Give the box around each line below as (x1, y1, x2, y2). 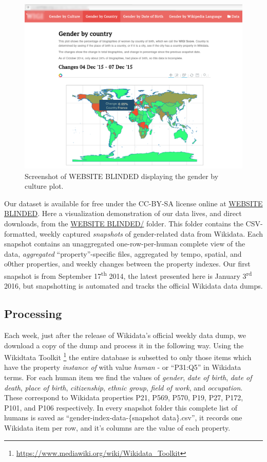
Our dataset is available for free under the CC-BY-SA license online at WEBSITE (4, 198, 263, 208)
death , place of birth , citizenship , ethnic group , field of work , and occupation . (4, 382, 243, 393)
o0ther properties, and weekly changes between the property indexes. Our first (4, 258, 251, 269)
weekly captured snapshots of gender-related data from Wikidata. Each (39, 228, 263, 239)
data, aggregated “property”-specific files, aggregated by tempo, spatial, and (4, 248, 242, 259)
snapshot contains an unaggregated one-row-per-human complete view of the (4, 238, 245, 249)
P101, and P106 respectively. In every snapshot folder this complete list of (4, 402, 237, 413)
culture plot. (25, 181, 64, 191)
